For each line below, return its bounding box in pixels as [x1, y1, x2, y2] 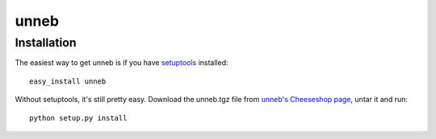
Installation [15, 35, 77, 50]
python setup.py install [29, 113, 128, 122]
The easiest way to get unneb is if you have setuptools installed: [15, 58, 229, 67]
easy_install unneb [29, 76, 107, 86]
